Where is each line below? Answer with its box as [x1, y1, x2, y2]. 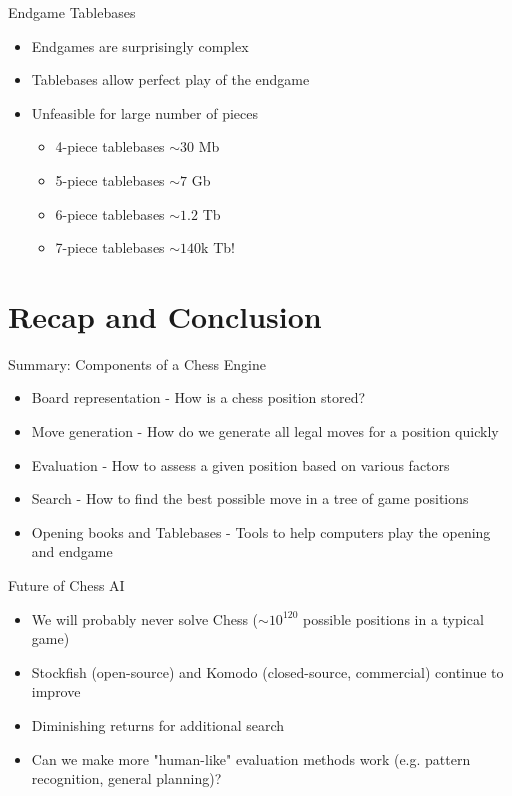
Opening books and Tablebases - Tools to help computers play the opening [31, 521, 491, 542]
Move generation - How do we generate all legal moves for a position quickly [31, 421, 499, 442]
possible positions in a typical [303, 608, 484, 629]
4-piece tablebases [55, 136, 165, 157]
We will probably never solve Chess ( [31, 608, 259, 629]
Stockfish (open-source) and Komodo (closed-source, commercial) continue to [31, 661, 504, 682]
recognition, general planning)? [31, 768, 222, 789]
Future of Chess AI [8, 575, 125, 596]
